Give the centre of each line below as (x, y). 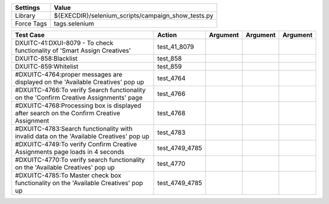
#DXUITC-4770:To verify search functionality (80, 160)
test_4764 (172, 78)
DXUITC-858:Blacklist (46, 59)
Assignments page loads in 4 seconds (70, 152)
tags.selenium (74, 23)
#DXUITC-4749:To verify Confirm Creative (76, 144)
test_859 (170, 66)
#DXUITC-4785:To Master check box (68, 175)
